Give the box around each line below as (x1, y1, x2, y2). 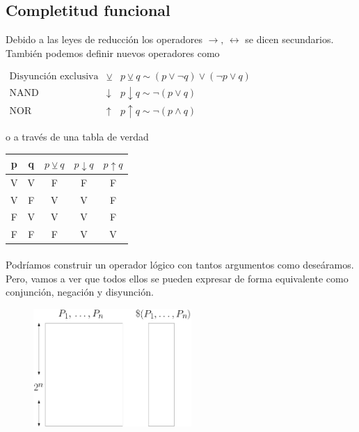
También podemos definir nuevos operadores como (6, 45, 220, 60)
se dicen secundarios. (245, 32, 334, 47)
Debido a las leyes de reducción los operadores (6, 32, 202, 47)
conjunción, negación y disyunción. (6, 285, 154, 299)
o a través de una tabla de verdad (6, 129, 149, 144)
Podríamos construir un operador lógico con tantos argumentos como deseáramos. (6, 257, 354, 271)
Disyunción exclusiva (9, 72, 99, 82)
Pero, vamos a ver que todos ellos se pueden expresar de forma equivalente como (6, 271, 349, 285)
